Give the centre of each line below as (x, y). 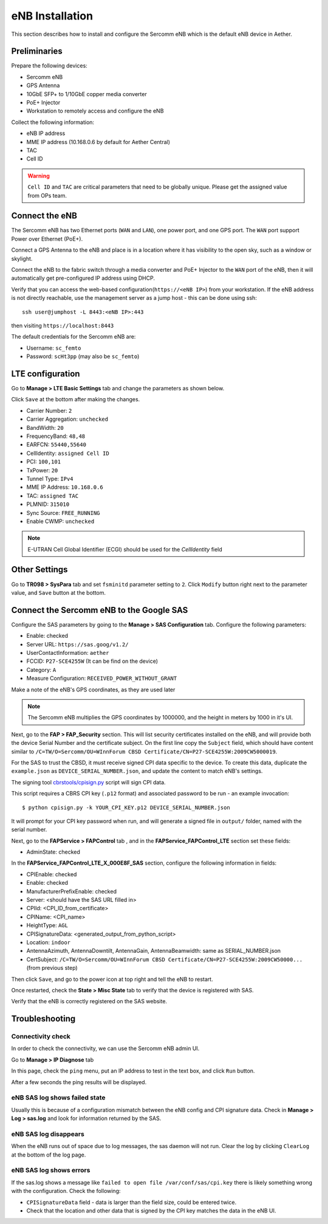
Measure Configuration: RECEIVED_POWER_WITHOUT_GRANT (102, 679)
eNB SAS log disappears (48, 1134)
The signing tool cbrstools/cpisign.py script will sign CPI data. (89, 782)
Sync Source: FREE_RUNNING (63, 513)
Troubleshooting (43, 1019)
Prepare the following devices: (49, 66)
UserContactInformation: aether (68, 653)
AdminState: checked (53, 852)
